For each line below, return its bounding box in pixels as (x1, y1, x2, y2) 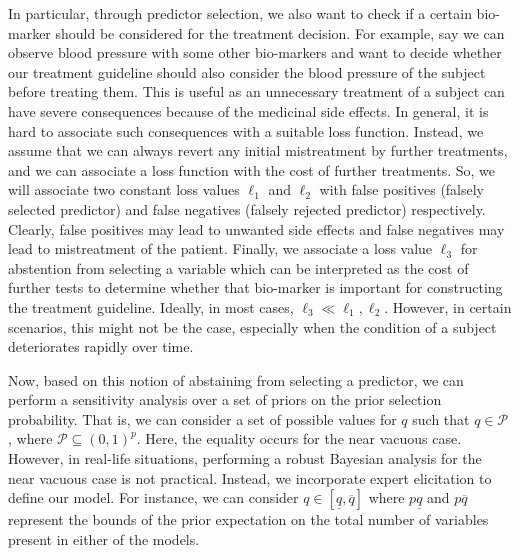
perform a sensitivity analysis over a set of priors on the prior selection (8, 389, 442, 410)
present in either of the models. (8, 528, 200, 549)
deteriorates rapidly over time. (8, 336, 194, 357)
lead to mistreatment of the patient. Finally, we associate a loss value (8, 238, 433, 259)
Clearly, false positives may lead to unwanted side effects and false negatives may (8, 218, 505, 239)
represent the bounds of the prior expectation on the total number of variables (8, 509, 489, 530)
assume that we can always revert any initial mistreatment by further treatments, (8, 140, 508, 161)
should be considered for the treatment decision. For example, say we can (55, 22, 505, 43)
